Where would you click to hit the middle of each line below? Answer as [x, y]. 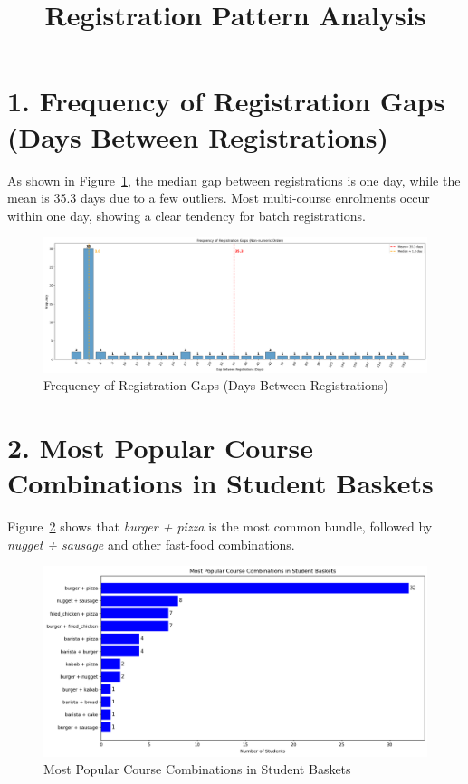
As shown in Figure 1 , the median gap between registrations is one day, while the [234, 180]
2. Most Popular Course [160, 448]
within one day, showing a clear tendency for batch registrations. [186, 215]
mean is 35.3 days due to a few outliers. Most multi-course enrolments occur [219, 198]
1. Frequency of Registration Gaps [226, 101]
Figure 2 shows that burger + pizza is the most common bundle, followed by [220, 526]
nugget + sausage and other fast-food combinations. [151, 544]
